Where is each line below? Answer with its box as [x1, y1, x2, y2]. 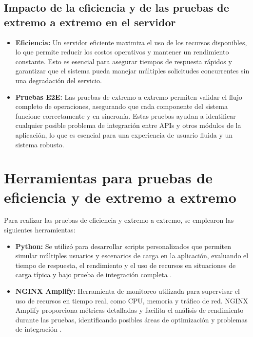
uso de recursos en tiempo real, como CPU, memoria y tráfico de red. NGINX [15, 295, 248, 305]
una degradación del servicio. [15, 75, 102, 85]
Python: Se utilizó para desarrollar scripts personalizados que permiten [15, 241, 232, 251]
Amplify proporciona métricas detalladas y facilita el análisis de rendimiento [15, 305, 244, 315]
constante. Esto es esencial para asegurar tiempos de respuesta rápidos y [15, 56, 232, 66]
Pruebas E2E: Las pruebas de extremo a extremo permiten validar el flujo [15, 91, 242, 102]
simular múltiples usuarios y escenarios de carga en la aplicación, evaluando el [15, 250, 249, 261]
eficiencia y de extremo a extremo [4, 187, 236, 207]
